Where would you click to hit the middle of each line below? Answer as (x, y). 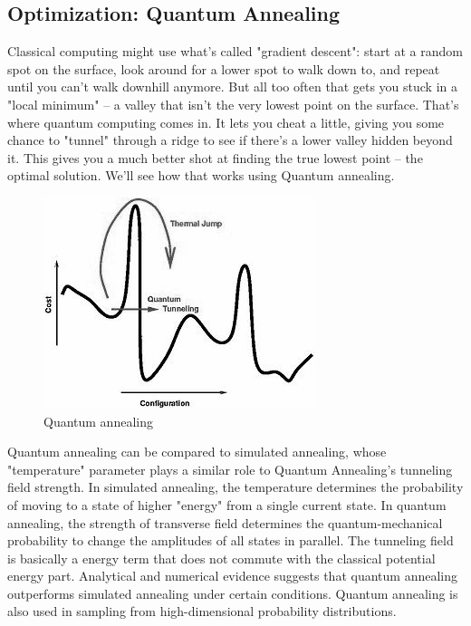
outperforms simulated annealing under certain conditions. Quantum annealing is (233, 593)
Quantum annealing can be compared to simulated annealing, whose (197, 452)
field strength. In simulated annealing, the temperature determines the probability (235, 487)
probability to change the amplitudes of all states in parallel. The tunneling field (231, 540)
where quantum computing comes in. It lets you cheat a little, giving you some (226, 122)
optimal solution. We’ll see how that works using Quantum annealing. (201, 175)
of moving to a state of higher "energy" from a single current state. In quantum (227, 504)
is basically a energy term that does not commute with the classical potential (221, 558)
